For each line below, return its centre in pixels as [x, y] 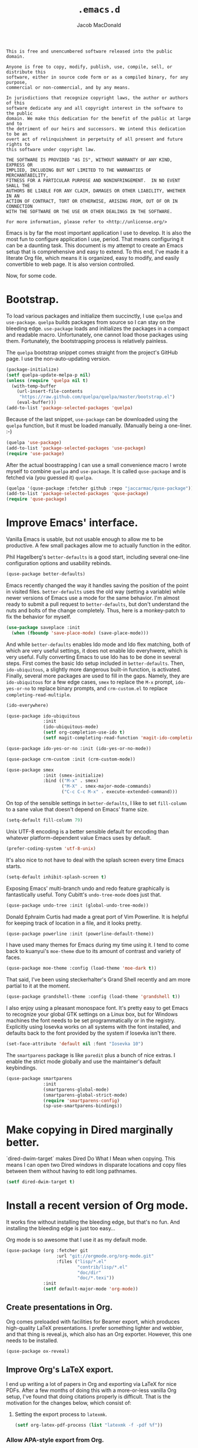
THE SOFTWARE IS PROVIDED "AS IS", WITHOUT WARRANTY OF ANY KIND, [89, 160]
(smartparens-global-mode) [76, 1090]
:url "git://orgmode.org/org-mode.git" [105, 1256]
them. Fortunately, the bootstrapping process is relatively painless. [87, 341]
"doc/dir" [89, 1273]
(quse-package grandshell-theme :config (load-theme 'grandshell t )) [93, 997]
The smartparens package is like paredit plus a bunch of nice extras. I [91, 1055]
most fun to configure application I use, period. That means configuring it [95, 239]
